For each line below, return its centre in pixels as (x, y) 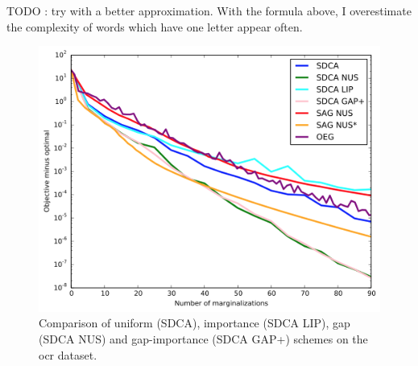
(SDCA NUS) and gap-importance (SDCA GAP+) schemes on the (203, 339)
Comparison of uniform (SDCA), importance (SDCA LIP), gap (195, 323)
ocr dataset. (68, 354)
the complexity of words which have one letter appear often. (155, 26)
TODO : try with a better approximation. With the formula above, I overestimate (209, 10)
